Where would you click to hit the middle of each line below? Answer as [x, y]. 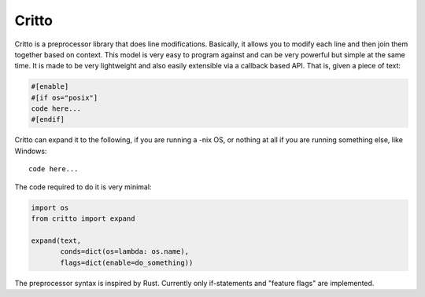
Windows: [31, 151]
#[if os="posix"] [65, 97]
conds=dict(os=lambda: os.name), [124, 252]
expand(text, [56, 240]
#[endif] [48, 119]
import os [50, 207]
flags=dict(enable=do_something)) [127, 262]
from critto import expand [83, 219]
